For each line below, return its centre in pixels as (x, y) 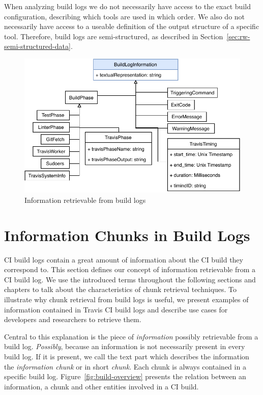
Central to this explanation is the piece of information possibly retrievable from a (131, 336)
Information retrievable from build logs (85, 200)
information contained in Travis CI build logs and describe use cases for (116, 309)
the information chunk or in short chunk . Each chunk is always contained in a (125, 366)
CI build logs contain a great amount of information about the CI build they (124, 259)
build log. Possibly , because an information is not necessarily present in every (125, 346)
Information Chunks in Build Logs (127, 235)
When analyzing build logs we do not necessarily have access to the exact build (127, 6)
